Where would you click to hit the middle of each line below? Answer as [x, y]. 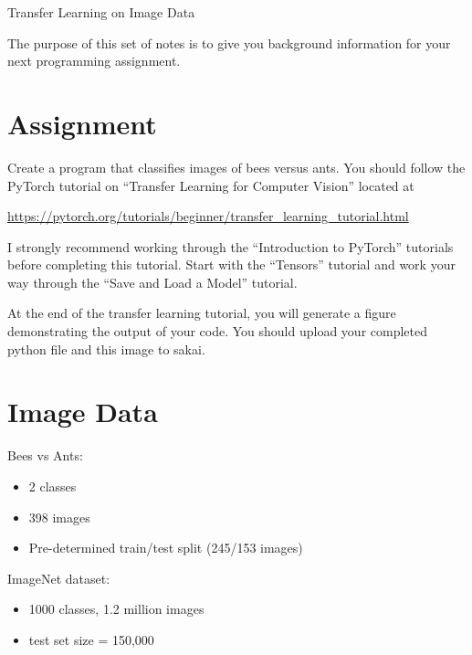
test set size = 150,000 [91, 639]
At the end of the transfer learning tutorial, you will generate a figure [202, 313]
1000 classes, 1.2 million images [116, 609]
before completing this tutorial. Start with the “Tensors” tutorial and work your [231, 264]
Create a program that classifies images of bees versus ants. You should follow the [236, 167]
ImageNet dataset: [59, 578]
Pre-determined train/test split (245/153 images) [166, 548]
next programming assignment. [94, 61]
